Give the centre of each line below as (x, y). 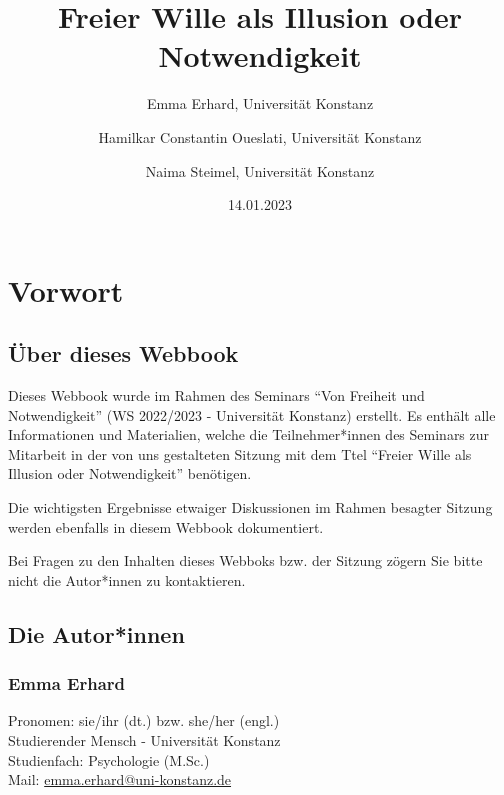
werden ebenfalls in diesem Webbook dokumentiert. (166, 526)
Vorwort (66, 289)
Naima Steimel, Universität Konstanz (260, 170)
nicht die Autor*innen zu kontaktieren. (127, 579)
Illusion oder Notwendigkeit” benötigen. (130, 473)
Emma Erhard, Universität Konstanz (260, 103)
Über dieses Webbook (123, 353)
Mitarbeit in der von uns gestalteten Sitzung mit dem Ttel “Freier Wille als (240, 453)
